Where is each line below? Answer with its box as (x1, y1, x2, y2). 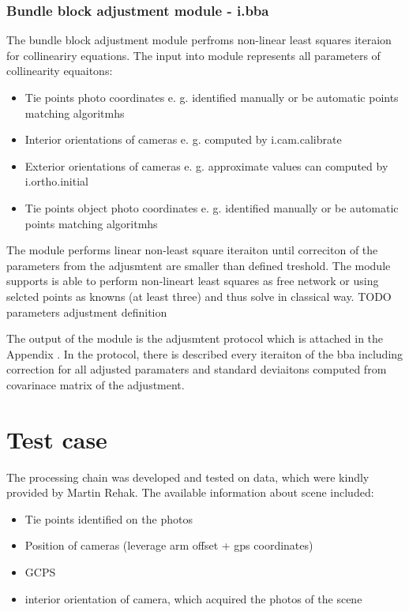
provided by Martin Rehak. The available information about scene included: (6, 484, 374, 501)
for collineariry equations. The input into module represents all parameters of (6, 47, 381, 63)
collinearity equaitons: (6, 62, 113, 79)
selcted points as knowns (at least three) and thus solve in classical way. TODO (6, 287, 392, 304)
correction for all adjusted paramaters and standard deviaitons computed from (6, 361, 387, 377)
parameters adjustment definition (6, 303, 167, 320)
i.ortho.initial (24, 173, 88, 190)
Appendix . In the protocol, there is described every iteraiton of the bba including (6, 345, 403, 362)
